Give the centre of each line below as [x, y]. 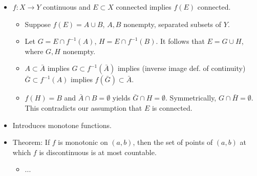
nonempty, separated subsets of [173, 24]
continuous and [67, 7]
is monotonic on [83, 142]
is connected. [172, 107]
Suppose [38, 24]
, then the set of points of [173, 142]
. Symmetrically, [191, 98]
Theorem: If [31, 142]
